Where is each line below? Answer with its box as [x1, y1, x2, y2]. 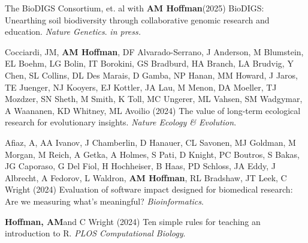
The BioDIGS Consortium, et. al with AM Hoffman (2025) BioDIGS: [5, 2, 264, 14]
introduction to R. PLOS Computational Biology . [5, 227, 186, 239]
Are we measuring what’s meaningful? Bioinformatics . [5, 194, 204, 207]
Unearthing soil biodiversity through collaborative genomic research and [5, 13, 270, 26]
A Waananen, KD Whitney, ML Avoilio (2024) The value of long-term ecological [5, 104, 301, 116]
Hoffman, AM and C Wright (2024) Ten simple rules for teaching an [5, 215, 261, 227]
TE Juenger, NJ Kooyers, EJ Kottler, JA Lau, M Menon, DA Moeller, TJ [5, 80, 277, 93]
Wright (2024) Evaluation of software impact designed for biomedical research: [5, 183, 293, 196]
